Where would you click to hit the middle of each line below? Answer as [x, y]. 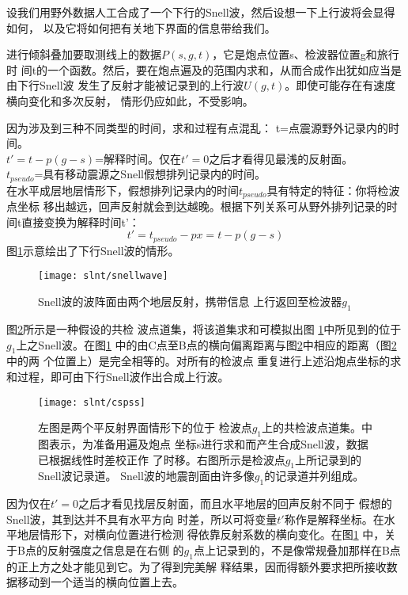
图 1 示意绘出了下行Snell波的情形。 [93, 250]
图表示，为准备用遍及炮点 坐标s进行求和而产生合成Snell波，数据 [203, 443]
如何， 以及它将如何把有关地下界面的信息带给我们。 [141, 27]
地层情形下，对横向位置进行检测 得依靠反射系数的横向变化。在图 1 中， [201, 534]
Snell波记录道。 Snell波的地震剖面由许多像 [146, 476]
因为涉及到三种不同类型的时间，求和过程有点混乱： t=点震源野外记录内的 [197, 127]
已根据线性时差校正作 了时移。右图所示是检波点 [162, 459]
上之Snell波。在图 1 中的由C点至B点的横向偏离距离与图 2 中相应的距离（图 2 [206, 344]
